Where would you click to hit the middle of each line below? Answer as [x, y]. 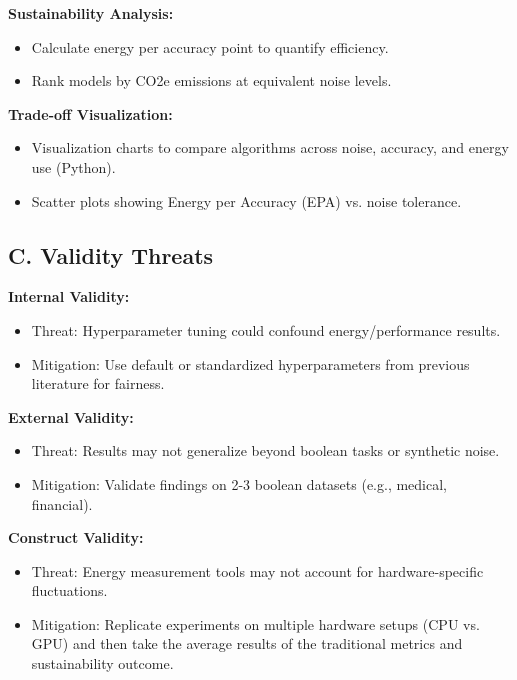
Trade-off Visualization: [90, 113]
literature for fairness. [98, 383]
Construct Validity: [76, 537]
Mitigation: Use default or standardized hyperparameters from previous [250, 363]
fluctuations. [69, 590]
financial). [62, 503]
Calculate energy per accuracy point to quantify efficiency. [210, 46]
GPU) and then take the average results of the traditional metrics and [247, 643]
